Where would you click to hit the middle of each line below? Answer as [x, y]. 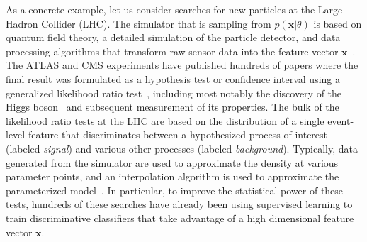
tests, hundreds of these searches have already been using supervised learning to [179, 204]
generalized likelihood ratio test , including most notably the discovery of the [174, 93]
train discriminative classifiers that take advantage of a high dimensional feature [180, 218]
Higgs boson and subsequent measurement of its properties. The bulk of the [173, 107]
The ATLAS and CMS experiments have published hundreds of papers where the [182, 65]
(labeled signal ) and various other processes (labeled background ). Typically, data [182, 148]
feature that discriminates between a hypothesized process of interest [178, 134]
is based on [338, 23]
